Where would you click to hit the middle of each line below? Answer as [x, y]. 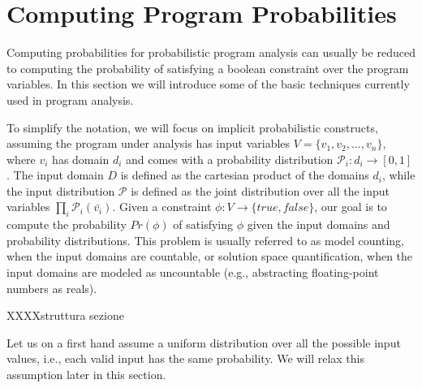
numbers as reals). [52, 288]
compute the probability [67, 224]
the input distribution [61, 190]
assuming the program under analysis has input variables [149, 143]
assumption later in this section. [86, 375]
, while [398, 175]
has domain [81, 159]
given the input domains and [319, 224]
